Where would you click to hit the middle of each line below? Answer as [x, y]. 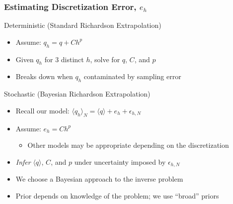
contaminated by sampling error [132, 76]
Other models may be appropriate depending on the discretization [128, 145]
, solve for [105, 59]
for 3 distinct [64, 59]
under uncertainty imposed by [120, 161]
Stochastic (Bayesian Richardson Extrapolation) [77, 94]
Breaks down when [44, 76]
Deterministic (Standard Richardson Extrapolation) [83, 25]
